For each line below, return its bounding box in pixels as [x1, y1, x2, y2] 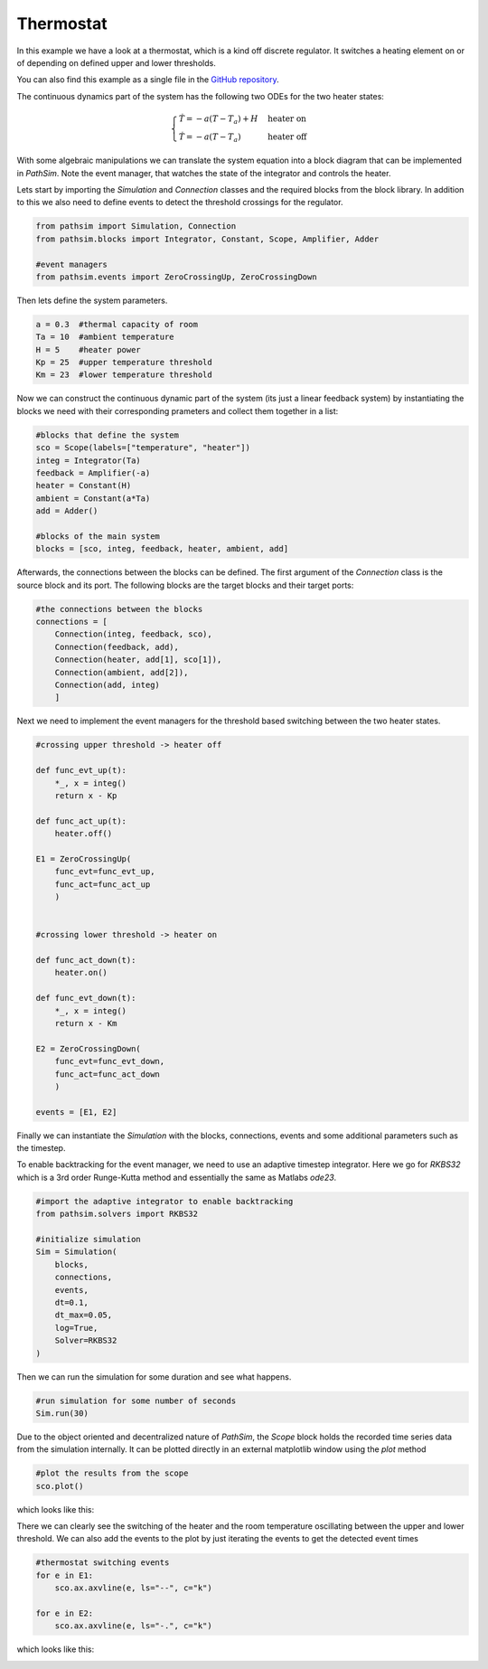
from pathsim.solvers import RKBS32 [35, 1209, 199, 1220]
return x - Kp [54, 790, 117, 800]
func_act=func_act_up [54, 879, 151, 890]
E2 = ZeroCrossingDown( [35, 1043, 142, 1053]
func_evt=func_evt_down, [54, 1056, 165, 1067]
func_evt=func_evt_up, [54, 866, 155, 877]
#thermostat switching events [35, 1558, 170, 1568]
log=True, [54, 1323, 99, 1333]
